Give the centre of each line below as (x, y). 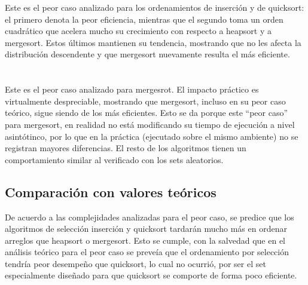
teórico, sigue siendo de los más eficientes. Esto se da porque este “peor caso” (147, 113)
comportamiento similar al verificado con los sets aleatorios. (114, 159)
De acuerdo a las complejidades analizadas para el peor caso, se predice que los (150, 217)
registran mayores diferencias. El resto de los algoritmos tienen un (126, 148)
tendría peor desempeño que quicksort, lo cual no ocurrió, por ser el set (135, 263)
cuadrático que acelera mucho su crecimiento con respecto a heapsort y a (138, 31)
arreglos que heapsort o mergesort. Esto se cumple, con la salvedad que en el (145, 240)
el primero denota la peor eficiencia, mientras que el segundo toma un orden (144, 19)
